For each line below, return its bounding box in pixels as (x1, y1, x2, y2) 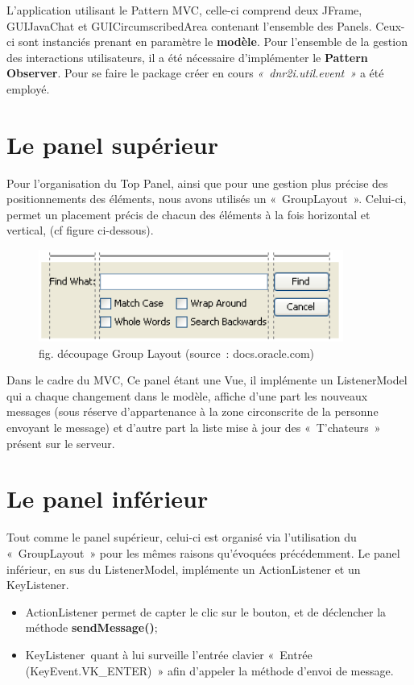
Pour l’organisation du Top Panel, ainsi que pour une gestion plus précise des (6, 174, 388, 191)
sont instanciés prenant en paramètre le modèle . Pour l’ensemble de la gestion (18, 33, 408, 50)
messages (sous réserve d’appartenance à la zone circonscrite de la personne (6, 403, 379, 420)
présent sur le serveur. (6, 434, 115, 451)
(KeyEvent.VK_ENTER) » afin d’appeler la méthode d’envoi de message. (25, 662, 394, 679)
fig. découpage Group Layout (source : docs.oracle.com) (39, 344, 315, 361)
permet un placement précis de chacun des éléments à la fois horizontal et (6, 205, 371, 222)
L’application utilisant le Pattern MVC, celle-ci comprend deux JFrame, (6, 2, 362, 18)
